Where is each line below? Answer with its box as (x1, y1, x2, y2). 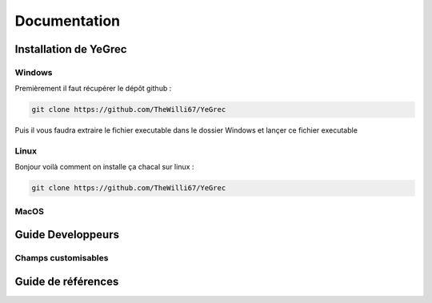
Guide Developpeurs (14, 228, 120, 241)
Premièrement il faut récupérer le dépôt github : (14, 84, 172, 94)
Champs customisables (14, 253, 109, 264)
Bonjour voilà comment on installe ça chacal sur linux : (14, 162, 194, 172)
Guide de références (14, 274, 119, 288)
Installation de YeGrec (14, 42, 127, 56)
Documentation (14, 12, 121, 30)
